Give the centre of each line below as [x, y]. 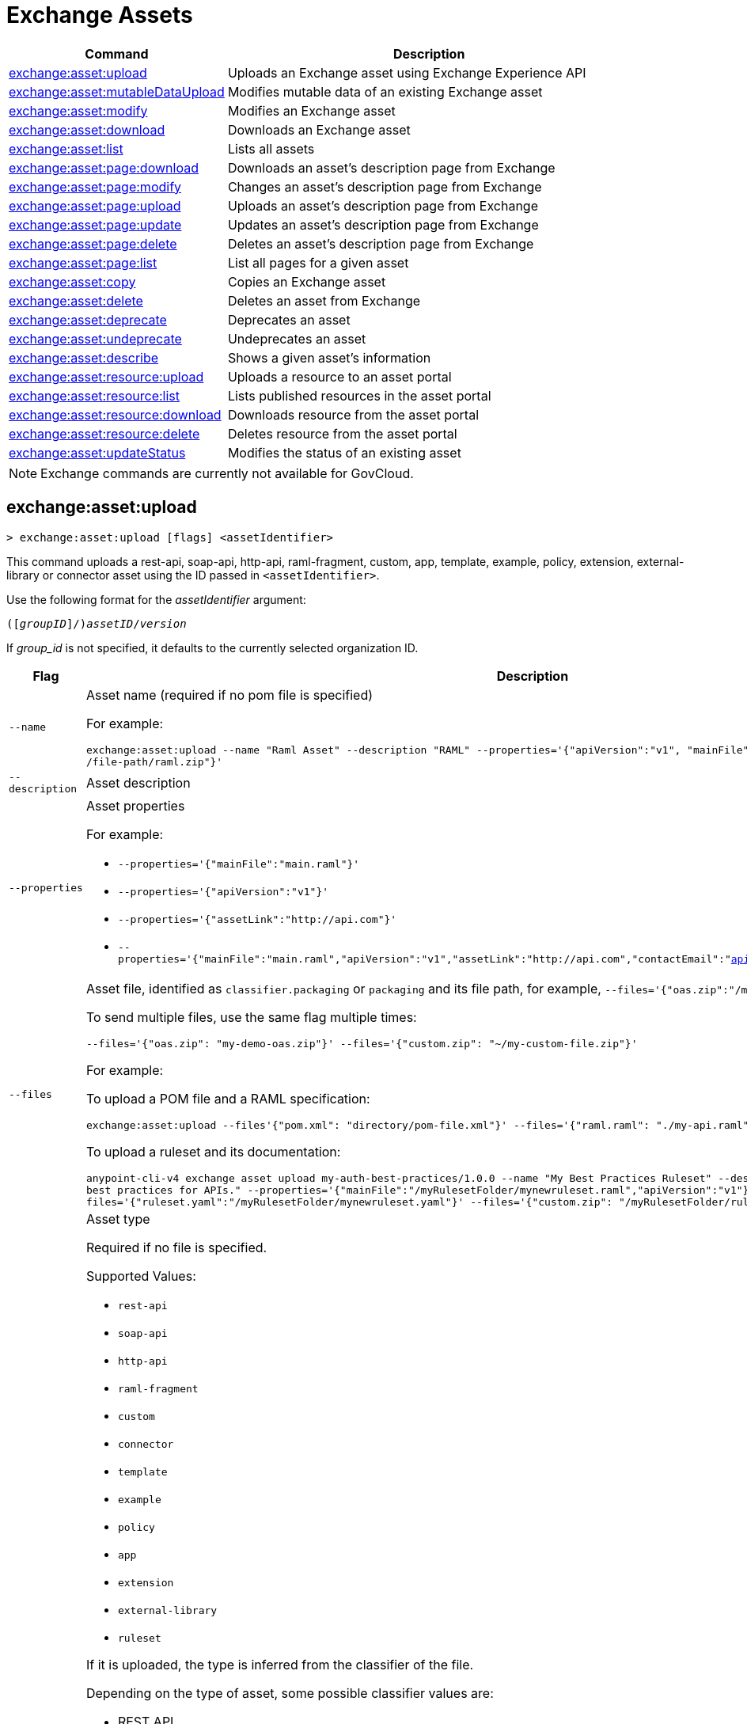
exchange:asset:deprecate [88, 319]
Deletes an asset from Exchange [324, 300]
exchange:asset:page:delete [93, 243]
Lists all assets [271, 148]
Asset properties [135, 805]
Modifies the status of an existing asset [344, 452]
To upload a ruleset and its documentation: [213, 1151]
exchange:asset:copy [72, 281]
